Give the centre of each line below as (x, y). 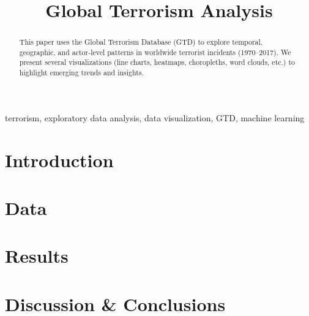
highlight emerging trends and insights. (81, 73)
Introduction (59, 160)
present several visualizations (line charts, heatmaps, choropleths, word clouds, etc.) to (157, 62)
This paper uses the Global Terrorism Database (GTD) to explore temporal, (141, 42)
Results (37, 256)
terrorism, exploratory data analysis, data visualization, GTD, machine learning (155, 117)
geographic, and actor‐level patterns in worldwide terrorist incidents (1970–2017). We (155, 52)
